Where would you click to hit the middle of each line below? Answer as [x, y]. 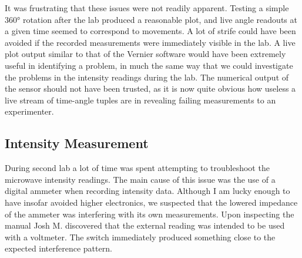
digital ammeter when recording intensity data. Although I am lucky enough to [147, 191]
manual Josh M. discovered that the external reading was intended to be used [145, 225]
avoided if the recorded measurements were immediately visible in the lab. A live [150, 42]
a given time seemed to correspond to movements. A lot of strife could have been [150, 31]
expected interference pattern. [58, 248]
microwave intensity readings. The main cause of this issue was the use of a [140, 179]
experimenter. [29, 111]
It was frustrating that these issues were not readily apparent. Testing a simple [147, 8]
